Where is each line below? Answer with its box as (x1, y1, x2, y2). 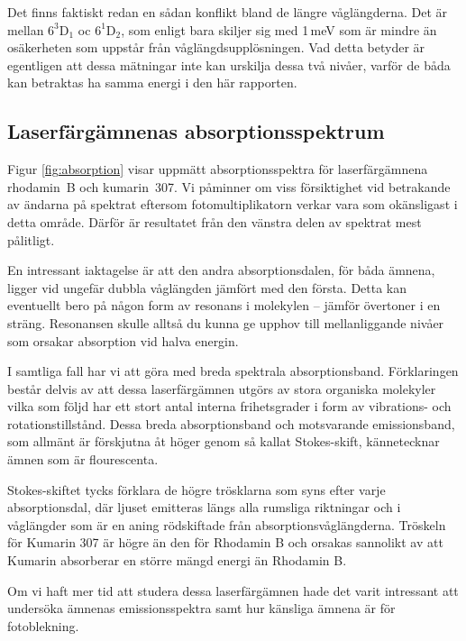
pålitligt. (7, 230, 55, 249)
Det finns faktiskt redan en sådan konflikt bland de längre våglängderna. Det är (7, 3, 448, 21)
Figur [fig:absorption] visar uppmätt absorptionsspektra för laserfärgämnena (7, 160, 428, 179)
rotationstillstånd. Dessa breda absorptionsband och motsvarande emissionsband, (7, 414, 455, 433)
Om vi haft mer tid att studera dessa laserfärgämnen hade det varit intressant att (7, 581, 459, 600)
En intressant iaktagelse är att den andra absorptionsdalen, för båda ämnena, (7, 261, 435, 279)
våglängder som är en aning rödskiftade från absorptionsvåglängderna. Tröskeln (7, 515, 446, 534)
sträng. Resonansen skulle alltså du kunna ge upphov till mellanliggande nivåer (7, 313, 444, 332)
